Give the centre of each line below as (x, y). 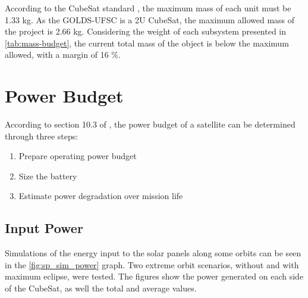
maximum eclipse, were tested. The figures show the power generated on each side (154, 276)
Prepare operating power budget (78, 156)
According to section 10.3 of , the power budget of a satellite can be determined (150, 124)
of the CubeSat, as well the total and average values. (101, 288)
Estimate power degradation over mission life (101, 196)
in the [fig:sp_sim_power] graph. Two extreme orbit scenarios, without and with (152, 264)
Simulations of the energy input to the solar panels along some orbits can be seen (153, 253)
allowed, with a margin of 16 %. (63, 55)
